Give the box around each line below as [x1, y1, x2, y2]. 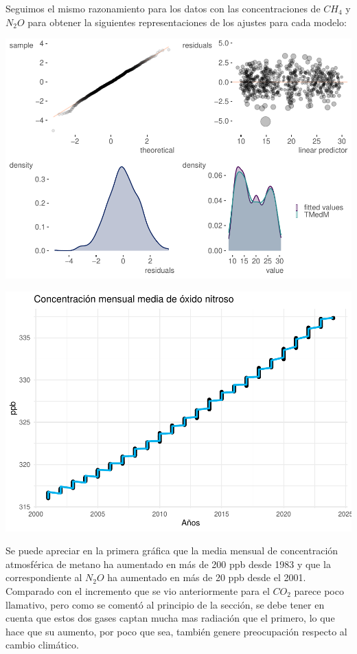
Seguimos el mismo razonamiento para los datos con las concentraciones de [5, 1, 321, 15]
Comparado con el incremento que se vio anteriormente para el [5, 584, 270, 598]
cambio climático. [5, 637, 79, 652]
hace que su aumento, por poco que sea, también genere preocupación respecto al [5, 624, 347, 638]
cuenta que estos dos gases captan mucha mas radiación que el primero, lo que [5, 611, 335, 625]
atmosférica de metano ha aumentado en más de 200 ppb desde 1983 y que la [5, 556, 331, 571]
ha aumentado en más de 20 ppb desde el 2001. [107, 570, 306, 585]
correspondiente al [5, 570, 82, 585]
